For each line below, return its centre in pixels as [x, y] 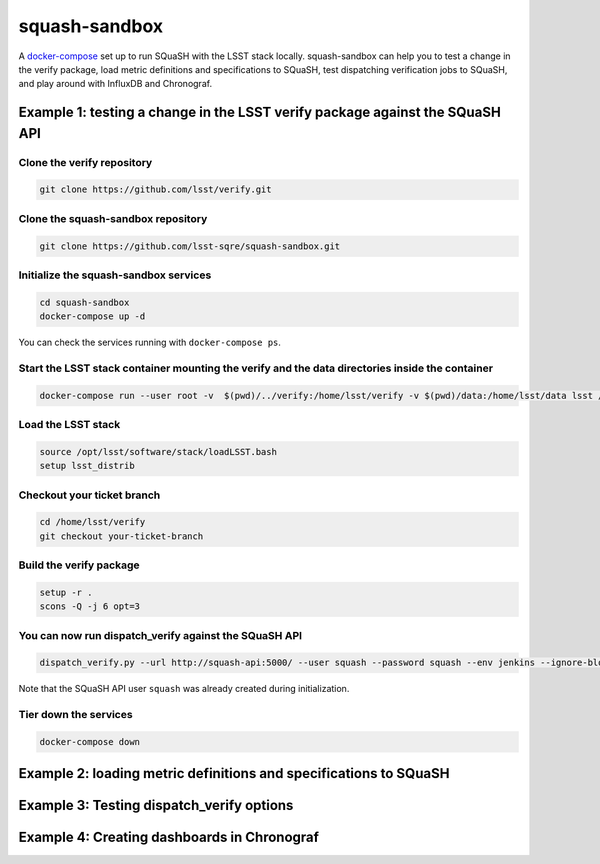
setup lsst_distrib [87, 466]
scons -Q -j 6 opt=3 [89, 606]
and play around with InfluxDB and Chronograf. [115, 84]
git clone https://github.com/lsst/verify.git [155, 189]
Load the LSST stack [69, 425]
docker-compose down [89, 741]
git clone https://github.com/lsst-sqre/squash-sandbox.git [190, 246]
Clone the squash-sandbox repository [113, 218]
